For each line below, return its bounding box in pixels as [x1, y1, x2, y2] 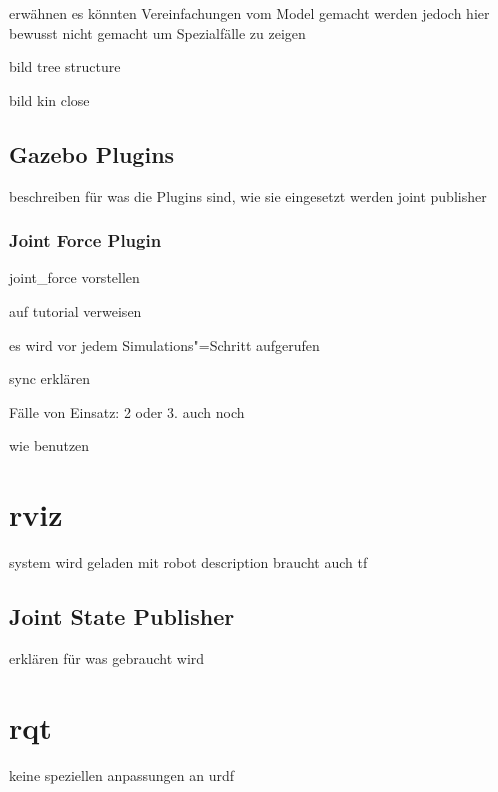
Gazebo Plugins [9, 138, 175, 169]
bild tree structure [9, 56, 121, 77]
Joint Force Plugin [9, 228, 162, 253]
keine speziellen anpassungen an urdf [9, 764, 235, 785]
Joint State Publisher [9, 601, 235, 632]
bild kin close [9, 89, 90, 110]
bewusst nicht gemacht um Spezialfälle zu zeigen [9, 22, 306, 43]
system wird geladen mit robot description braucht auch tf [9, 552, 368, 573]
